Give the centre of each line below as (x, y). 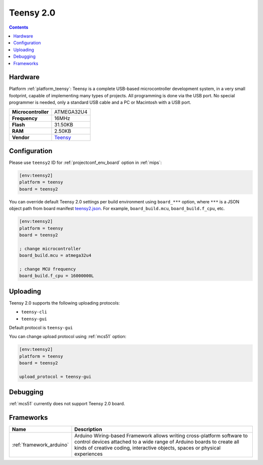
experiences (88, 454)
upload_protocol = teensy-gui (55, 376)
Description (88, 429)
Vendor (21, 137)
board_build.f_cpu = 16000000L (57, 276)
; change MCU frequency (48, 269)
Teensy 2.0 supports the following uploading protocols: (65, 303)
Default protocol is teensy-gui (41, 328)
